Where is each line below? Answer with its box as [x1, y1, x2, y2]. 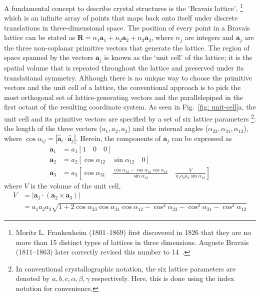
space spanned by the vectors [4, 52, 93, 62]
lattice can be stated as [4, 32, 75, 42]
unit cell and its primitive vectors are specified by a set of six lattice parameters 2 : [4, 111, 256, 123]
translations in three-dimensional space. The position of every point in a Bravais [4, 22, 250, 32]
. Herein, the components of [75, 132, 161, 143]
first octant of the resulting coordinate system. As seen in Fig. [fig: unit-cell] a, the [4, 101, 256, 112]
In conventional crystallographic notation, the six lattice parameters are [15, 263, 236, 273]
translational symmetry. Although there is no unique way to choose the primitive [4, 72, 252, 82]
